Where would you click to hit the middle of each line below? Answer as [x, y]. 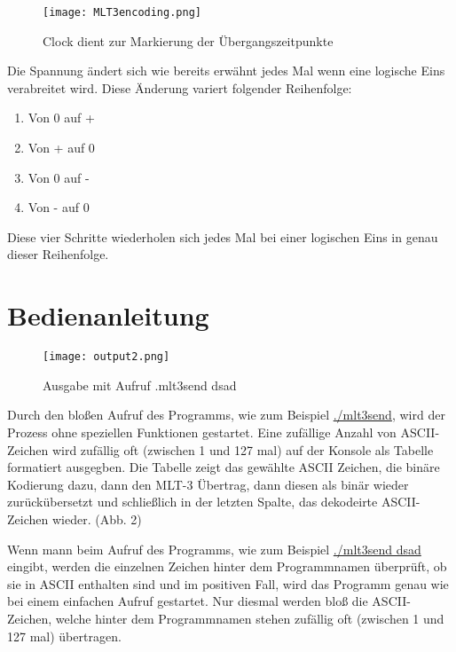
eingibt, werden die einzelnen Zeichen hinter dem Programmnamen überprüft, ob [227, 566]
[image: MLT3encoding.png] [122, 12]
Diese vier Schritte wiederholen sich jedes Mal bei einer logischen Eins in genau [223, 236]
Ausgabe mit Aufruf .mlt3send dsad [140, 385]
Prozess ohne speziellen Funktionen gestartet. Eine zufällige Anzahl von [202, 432]
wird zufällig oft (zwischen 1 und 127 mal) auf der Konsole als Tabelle [243, 449]
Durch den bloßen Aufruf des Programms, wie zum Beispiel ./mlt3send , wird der [226, 415]
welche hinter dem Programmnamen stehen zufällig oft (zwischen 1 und [250, 618]
